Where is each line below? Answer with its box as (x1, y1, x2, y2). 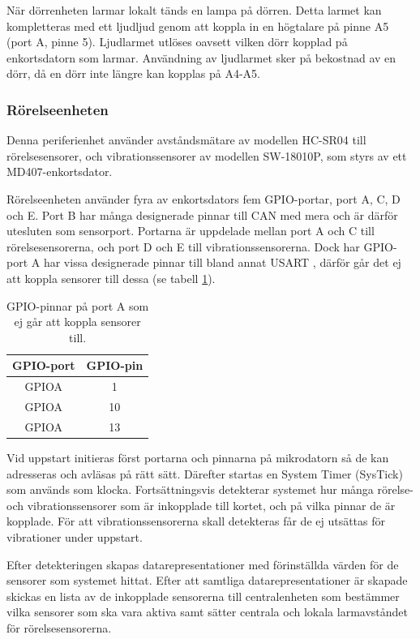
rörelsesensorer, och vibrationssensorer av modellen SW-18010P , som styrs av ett (6, 147, 407, 164)
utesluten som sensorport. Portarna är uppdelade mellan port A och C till (6, 222, 375, 239)
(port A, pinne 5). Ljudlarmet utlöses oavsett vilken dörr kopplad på (6, 33, 348, 50)
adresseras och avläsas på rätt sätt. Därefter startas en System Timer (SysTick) (6, 465, 403, 482)
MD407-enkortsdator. (6, 163, 113, 180)
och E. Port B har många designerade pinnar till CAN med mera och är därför (6, 206, 398, 223)
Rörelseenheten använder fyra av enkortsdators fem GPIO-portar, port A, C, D (6, 190, 401, 207)
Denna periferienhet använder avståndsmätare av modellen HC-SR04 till (6, 131, 366, 148)
